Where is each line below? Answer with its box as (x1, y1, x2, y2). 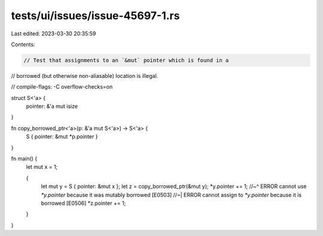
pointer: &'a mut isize (26, 102, 78, 110)
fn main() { (11, 155, 38, 162)
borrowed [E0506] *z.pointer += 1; (41, 199, 126, 207)
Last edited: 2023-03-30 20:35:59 (11, 30, 96, 37)
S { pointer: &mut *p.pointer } (26, 133, 98, 140)
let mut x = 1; (26, 164, 58, 171)
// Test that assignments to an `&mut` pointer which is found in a (23, 57, 229, 63)
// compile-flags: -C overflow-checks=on (11, 83, 113, 90)
